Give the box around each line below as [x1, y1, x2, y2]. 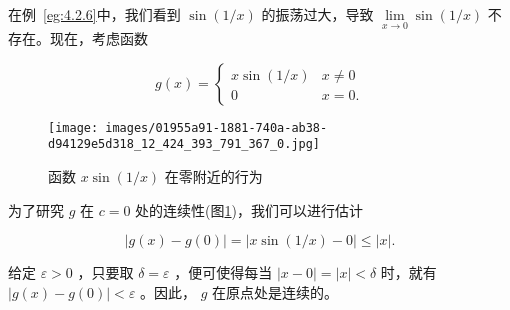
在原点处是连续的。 [212, 281, 339, 302]
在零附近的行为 [164, 166, 263, 187]
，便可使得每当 [174, 262, 273, 283]
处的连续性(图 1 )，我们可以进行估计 [135, 199, 363, 220]
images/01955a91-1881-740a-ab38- [105, 120, 328, 135]
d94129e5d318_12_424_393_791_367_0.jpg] [48, 137, 321, 152]
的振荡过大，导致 [261, 4, 374, 24]
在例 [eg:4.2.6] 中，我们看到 [8, 4, 181, 24]
